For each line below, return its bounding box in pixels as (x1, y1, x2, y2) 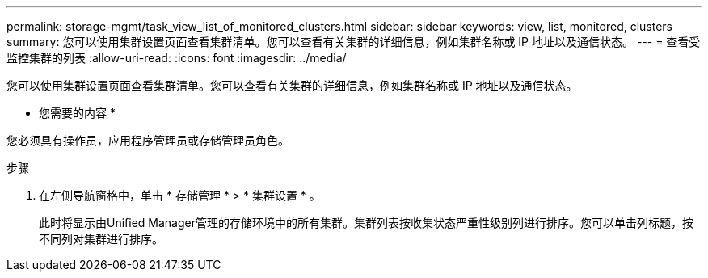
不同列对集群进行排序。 (39, 232, 163, 246)
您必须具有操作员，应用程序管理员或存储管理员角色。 (6, 133, 289, 147)
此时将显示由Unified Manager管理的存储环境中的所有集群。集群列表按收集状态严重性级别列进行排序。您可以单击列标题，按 (39, 216, 693, 230)
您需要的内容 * (39, 106, 116, 120)
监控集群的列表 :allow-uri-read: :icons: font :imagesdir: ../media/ (6, 51, 347, 65)
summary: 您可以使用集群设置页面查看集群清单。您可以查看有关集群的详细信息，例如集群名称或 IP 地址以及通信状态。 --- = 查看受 (6, 35, 701, 48)
